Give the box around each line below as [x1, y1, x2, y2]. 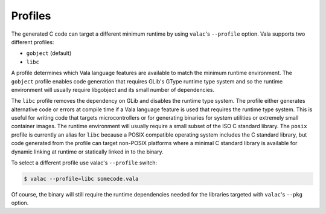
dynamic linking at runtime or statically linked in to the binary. [11, 148, 164, 155]
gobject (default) [26, 50, 72, 57]
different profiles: [11, 38, 54, 45]
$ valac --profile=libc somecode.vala [24, 175, 139, 182]
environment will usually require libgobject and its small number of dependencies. [11, 86, 215, 93]
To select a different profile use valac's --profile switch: [11, 159, 158, 166]
